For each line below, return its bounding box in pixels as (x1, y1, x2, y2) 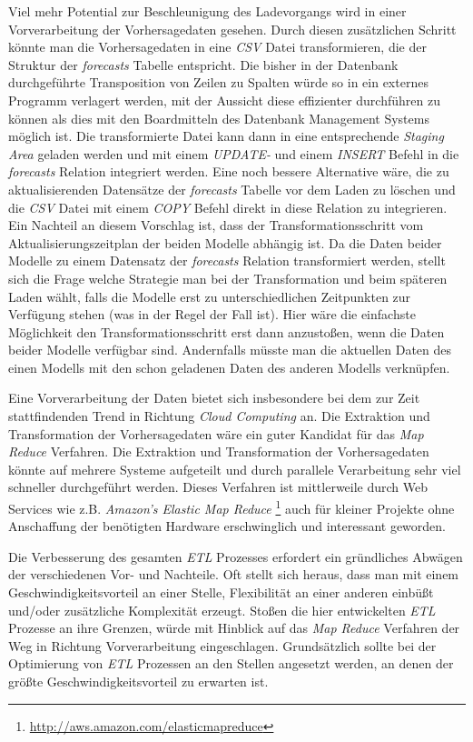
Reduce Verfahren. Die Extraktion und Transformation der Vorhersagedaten (8, 442, 429, 461)
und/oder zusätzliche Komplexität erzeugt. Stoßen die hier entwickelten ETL (8, 600, 436, 619)
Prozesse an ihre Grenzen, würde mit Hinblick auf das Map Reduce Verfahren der (8, 618, 460, 637)
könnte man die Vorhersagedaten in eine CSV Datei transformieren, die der (8, 37, 427, 56)
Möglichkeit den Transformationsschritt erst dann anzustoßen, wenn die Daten (8, 322, 445, 341)
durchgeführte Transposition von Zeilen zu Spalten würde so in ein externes (8, 73, 429, 92)
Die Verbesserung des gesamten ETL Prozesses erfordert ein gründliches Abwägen (8, 546, 463, 566)
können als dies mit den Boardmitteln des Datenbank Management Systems (8, 108, 429, 127)
